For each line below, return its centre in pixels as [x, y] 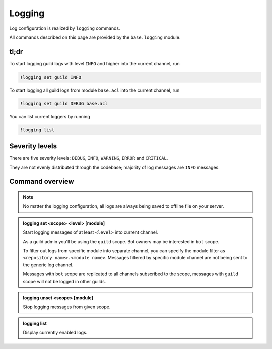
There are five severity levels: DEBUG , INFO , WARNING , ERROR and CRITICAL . [89, 158]
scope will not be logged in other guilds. [64, 281]
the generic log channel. [48, 265]
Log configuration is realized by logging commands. [65, 28]
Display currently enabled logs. [55, 333]
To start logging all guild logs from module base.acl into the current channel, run [94, 90]
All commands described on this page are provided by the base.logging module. [95, 37]
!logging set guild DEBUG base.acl [64, 103]
